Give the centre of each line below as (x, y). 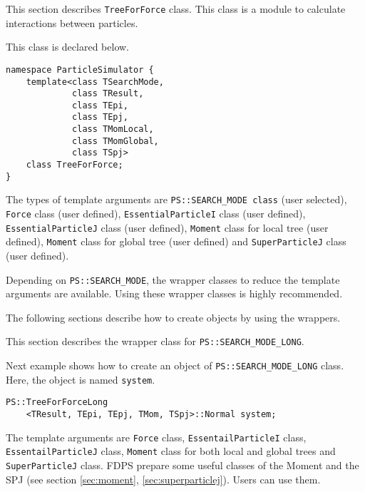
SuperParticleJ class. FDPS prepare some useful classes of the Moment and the (182, 465)
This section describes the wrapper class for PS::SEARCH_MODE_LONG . (155, 341)
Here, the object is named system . (81, 379)
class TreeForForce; (74, 165)
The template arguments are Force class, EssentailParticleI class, (156, 437)
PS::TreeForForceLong (57, 403)
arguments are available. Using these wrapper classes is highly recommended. (174, 293)
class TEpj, (100, 117)
